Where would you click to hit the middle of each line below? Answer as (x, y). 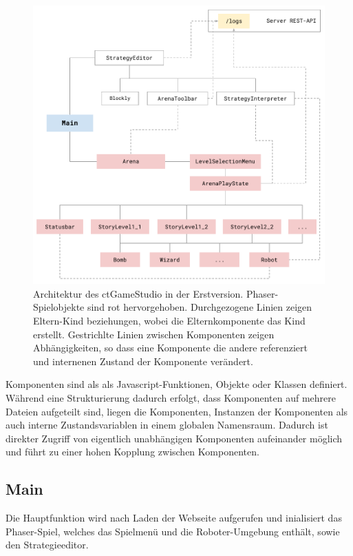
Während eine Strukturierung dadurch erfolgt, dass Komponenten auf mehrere (171, 398)
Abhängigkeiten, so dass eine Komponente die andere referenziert (170, 348)
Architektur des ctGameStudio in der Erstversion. (138, 293)
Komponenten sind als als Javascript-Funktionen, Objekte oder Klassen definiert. (176, 384)
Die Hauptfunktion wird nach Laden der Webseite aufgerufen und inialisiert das (174, 518)
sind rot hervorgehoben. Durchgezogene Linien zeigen (200, 307)
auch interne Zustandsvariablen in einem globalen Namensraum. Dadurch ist (167, 425)
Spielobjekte (59, 307)
